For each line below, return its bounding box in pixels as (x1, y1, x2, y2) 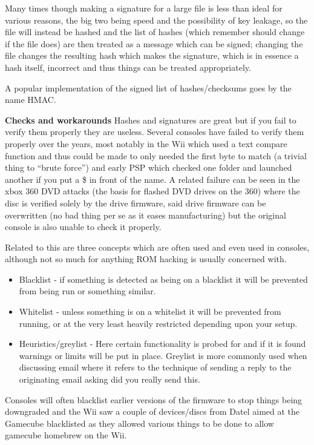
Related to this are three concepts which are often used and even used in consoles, (5, 240, 310, 253)
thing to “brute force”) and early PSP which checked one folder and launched (5, 161, 292, 174)
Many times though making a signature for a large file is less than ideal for (5, 2, 283, 14)
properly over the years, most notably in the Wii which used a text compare (5, 137, 287, 150)
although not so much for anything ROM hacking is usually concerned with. (5, 252, 287, 265)
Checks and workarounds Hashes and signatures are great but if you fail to (5, 113, 296, 126)
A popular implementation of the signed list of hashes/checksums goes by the (5, 81, 292, 94)
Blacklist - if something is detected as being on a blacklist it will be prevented (19, 272, 308, 285)
